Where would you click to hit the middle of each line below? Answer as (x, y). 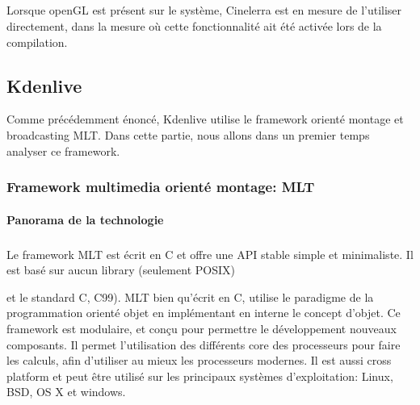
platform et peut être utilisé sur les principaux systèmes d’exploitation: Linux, (200, 376)
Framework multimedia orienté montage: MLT (161, 187)
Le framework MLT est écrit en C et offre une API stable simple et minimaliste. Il (210, 254)
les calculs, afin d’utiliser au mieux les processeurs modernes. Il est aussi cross (199, 360)
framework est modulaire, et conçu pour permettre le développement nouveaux (202, 328)
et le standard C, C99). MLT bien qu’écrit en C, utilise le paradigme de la (190, 296)
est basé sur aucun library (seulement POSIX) (121, 270)
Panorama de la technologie (85, 219)
